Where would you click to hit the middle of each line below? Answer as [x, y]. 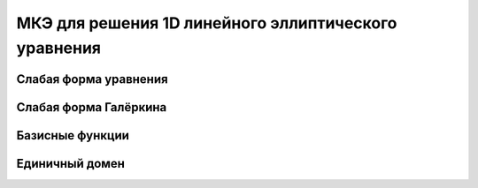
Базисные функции [73, 135]
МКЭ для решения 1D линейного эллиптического [207, 23]
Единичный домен [71, 163]
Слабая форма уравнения [92, 79]
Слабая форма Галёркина [92, 107]
